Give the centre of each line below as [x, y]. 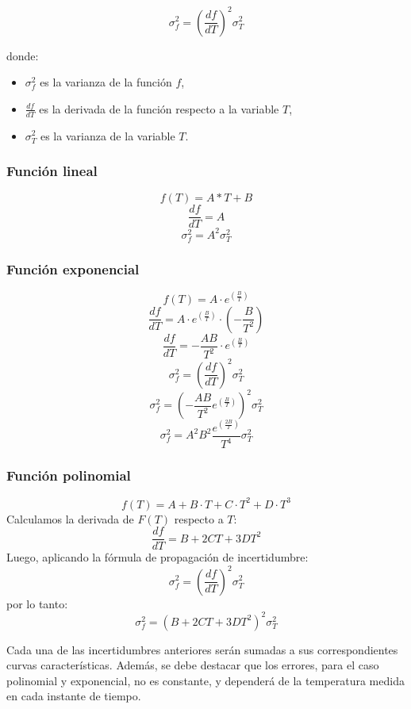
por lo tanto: [37, 603]
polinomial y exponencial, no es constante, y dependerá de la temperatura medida [205, 680]
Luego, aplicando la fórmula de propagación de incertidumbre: [157, 557]
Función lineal [52, 171]
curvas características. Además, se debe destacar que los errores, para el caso [193, 665]
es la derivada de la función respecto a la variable [159, 108]
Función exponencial [73, 268]
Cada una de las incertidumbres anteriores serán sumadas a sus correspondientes [202, 649]
